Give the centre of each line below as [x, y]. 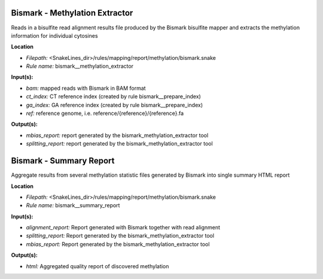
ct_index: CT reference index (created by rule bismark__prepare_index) [114, 96]
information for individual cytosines [54, 35]
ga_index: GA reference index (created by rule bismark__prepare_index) [115, 105]
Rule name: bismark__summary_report [73, 205]
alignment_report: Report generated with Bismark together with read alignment [123, 228]
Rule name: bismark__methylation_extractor [80, 66]
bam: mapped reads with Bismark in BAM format [86, 88]
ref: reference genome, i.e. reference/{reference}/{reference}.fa [105, 113]
